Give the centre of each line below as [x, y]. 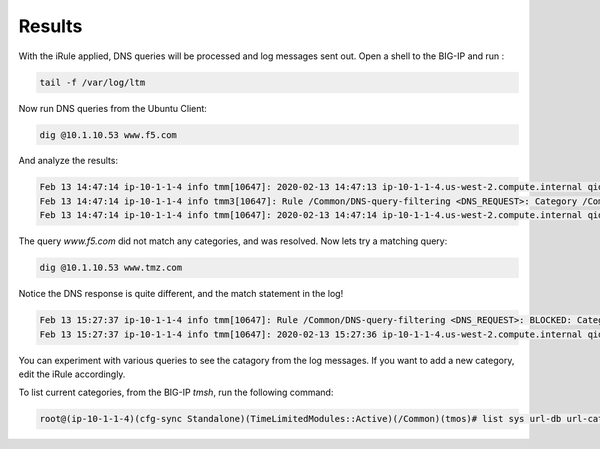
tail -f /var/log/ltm [92, 82]
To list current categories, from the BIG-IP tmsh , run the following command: [176, 392]
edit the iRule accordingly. [72, 374]
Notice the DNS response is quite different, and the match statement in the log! [181, 294]
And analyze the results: [68, 161]
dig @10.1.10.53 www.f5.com [108, 134]
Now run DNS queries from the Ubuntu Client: [112, 108]
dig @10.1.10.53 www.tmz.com [111, 268]
